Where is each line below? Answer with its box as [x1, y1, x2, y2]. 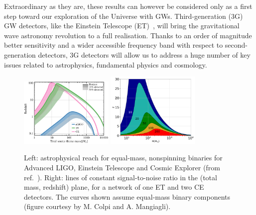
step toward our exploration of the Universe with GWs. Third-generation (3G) [4, 10, 243, 21]
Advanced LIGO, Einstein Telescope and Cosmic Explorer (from [24, 162, 220, 172]
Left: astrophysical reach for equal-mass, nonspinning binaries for [24, 152, 223, 163]
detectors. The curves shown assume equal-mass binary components [24, 191, 231, 202]
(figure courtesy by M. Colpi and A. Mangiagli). [24, 201, 171, 212]
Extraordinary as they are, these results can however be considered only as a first [4, 1, 253, 11]
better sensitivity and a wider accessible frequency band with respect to [4, 40, 223, 50]
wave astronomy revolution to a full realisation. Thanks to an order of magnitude [4, 30, 252, 40]
